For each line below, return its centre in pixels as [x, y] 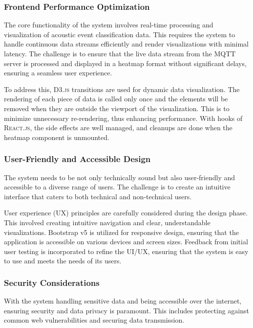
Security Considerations [52, 282]
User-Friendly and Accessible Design [77, 159]
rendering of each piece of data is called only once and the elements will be [116, 99]
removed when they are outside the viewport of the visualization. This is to [117, 108]
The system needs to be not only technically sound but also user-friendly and [120, 177]
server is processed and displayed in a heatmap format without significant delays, [125, 63]
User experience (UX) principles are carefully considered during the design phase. [126, 213]
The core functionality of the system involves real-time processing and [109, 25]
